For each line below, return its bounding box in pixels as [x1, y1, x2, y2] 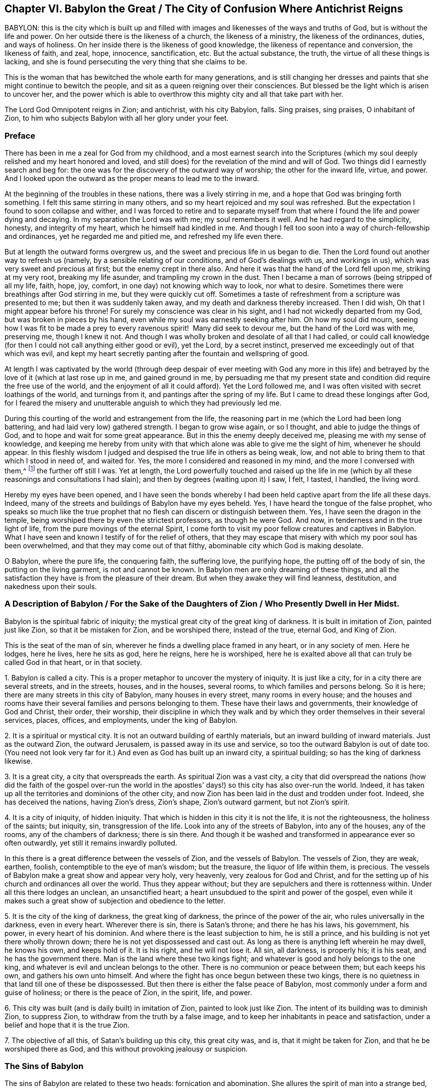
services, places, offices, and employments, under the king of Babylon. [4, 715, 238, 724]
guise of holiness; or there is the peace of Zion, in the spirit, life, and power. [4, 988, 252, 997]
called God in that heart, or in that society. [4, 657, 143, 666]
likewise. [4, 756, 33, 765]
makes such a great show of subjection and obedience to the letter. [4, 896, 226, 905]
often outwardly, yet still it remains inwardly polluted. [4, 838, 177, 847]
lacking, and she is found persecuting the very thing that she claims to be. [4, 57, 247, 66]
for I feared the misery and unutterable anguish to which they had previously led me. [4, 399, 282, 408]
